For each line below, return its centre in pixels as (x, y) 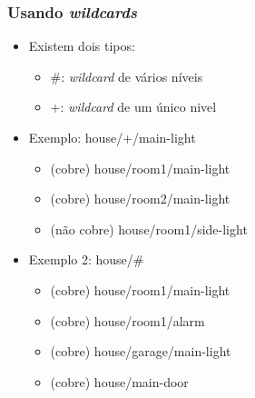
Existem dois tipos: (82, 46)
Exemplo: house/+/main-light (112, 137)
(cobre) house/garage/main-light (141, 351)
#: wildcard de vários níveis (127, 76)
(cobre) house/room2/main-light (140, 199)
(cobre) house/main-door (119, 381)
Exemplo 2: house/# (86, 259)
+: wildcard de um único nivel (133, 107)
